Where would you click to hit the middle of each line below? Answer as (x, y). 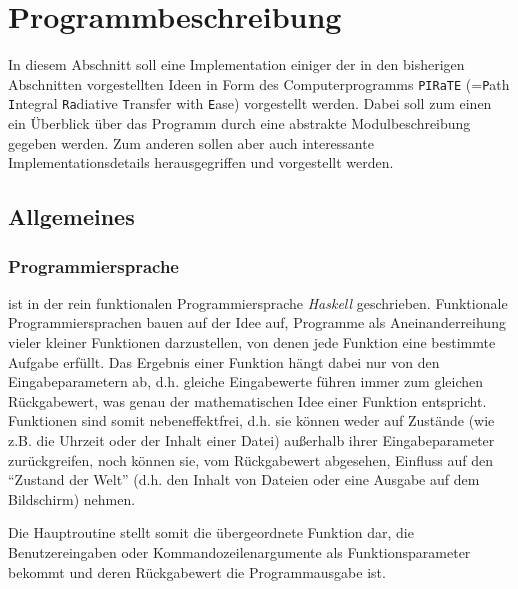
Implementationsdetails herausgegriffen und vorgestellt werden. (201, 162)
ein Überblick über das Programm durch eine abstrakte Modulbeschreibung (239, 123)
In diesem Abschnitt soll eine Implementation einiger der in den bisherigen (236, 64)
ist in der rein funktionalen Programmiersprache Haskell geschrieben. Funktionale (258, 302)
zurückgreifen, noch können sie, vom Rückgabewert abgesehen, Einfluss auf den (250, 459)
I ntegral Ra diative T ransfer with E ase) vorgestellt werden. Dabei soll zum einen (250, 103)
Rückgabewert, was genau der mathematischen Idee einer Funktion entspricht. (247, 400)
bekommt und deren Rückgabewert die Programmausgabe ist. (197, 571)
